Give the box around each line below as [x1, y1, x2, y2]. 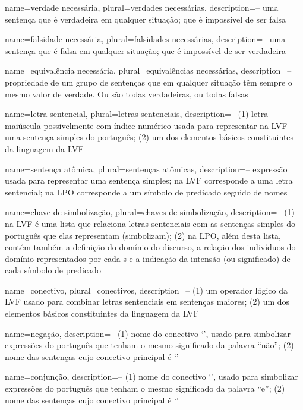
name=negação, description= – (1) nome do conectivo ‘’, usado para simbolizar [5, 327, 291, 339]
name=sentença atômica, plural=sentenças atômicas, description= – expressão [5, 162, 288, 175]
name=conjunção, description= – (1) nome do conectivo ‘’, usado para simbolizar [5, 370, 298, 383]
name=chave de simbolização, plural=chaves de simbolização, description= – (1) [5, 206, 295, 218]
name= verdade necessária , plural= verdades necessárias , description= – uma [5, 1, 279, 13]
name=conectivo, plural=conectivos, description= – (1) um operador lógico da [5, 283, 288, 296]
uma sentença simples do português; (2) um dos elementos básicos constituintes [5, 131, 294, 143]
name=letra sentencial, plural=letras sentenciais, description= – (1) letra [5, 108, 269, 120]
